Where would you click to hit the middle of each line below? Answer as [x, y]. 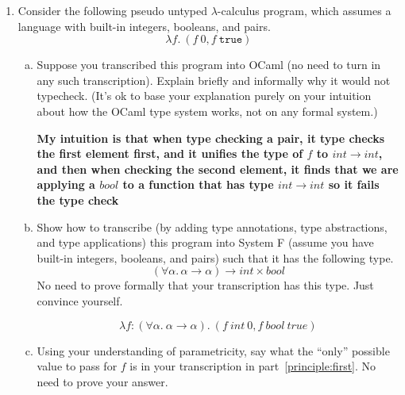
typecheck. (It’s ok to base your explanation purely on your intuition [204, 96]
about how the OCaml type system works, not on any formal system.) [207, 111]
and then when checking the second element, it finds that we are [218, 169]
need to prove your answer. [102, 381]
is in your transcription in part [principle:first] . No [253, 366]
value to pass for [77, 366]
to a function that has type [198, 184]
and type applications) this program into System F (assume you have [205, 242]
